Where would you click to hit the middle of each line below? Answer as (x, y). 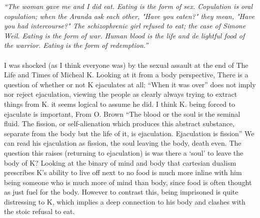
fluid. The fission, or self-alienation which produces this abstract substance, (119, 123)
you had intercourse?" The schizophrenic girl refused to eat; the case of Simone (125, 26)
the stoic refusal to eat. (39, 211)
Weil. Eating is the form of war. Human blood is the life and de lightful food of (124, 35)
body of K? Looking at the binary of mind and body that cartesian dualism (120, 162)
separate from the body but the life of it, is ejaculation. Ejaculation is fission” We (129, 133)
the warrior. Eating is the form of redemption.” (76, 45)
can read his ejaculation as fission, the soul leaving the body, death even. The (123, 143)
